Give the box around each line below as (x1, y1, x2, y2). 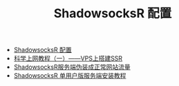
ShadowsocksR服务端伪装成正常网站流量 (13, 63, 131, 72)
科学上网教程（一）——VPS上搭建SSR (13, 54, 123, 63)
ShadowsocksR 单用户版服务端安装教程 (13, 72, 126, 80)
